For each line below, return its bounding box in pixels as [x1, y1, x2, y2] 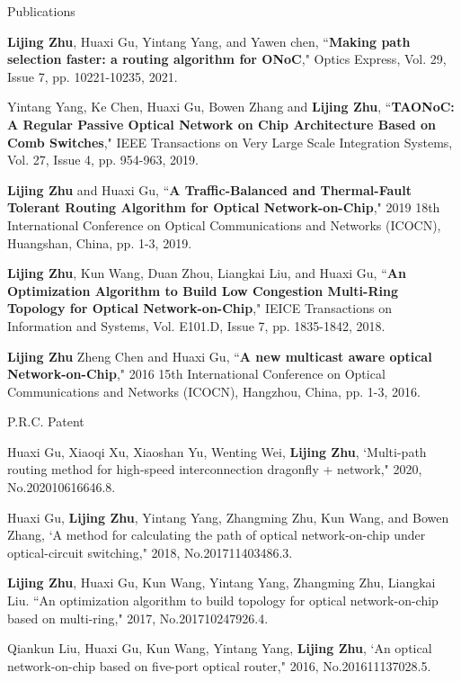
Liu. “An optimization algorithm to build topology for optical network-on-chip [7, 591, 439, 610]
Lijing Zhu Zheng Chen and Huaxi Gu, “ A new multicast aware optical [7, 346, 432, 365]
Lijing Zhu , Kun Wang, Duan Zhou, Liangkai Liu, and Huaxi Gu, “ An [7, 264, 406, 282]
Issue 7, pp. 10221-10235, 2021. [7, 67, 178, 85]
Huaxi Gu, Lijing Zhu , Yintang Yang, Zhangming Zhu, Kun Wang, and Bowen [7, 507, 449, 526]
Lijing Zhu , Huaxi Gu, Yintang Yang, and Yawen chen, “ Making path [7, 31, 411, 50]
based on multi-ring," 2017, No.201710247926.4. [7, 608, 269, 627]
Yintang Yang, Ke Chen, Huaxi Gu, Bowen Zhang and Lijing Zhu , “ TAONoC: [7, 97, 455, 116]
